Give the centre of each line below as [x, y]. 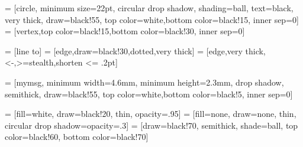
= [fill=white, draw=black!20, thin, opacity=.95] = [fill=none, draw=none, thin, [151, 114]
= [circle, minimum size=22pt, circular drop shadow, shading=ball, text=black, [149, 8]
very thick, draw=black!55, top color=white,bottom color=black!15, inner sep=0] [152, 19]
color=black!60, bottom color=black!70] [77, 137]
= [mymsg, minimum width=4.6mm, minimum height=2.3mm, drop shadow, [144, 82]
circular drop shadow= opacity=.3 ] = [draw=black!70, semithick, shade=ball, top [151, 125]
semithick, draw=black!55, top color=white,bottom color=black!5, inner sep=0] [149, 94]
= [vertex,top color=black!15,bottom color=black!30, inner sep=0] [125, 31]
